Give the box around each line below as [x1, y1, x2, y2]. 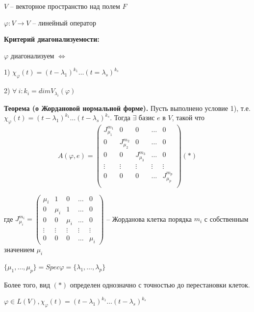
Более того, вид [4, 279, 51, 289]
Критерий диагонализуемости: [4, 34, 100, 44]
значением [4, 244, 34, 254]
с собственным [204, 213, 249, 224]
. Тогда [110, 112, 130, 123]
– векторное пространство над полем [10, 1, 120, 11]
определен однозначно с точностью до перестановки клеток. [70, 279, 250, 289]
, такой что [172, 112, 205, 123]
